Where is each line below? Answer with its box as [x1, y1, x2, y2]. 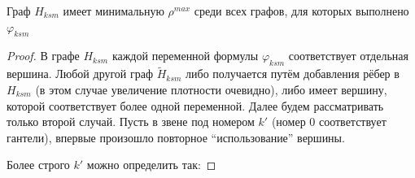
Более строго [7, 156, 70, 173]
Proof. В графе [7, 47, 80, 64]
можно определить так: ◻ [86, 156, 216, 173]
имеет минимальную [63, 2, 164, 19]
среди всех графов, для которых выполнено [194, 2, 409, 19]
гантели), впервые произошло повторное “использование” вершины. [7, 128, 345, 145]
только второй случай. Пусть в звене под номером [7, 113, 255, 130]
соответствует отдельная [288, 47, 408, 64]
